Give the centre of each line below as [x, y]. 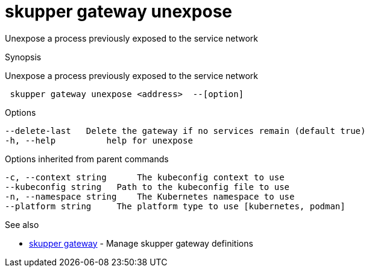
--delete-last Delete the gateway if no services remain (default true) [185, 131]
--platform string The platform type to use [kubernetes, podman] [175, 206]
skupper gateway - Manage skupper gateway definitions [141, 243]
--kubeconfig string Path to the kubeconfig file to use [147, 187]
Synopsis [23, 57]
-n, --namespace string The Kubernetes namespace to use [150, 196]
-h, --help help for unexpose [99, 140]
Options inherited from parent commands [87, 159]
